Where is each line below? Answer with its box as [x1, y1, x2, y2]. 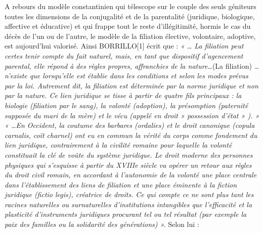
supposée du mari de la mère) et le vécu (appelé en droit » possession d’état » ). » [5, 110, 259, 120]
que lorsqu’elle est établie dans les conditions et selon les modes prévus [29, 70, 248, 81]
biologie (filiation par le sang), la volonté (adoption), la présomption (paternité [5, 100, 248, 110]
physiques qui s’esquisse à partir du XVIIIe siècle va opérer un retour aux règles [5, 159, 252, 170]
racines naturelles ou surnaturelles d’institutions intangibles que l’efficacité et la [5, 199, 252, 209]
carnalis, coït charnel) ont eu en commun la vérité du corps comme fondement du [5, 129, 257, 140]
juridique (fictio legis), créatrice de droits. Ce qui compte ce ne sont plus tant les [5, 189, 254, 200]
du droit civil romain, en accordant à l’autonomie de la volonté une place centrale [5, 169, 257, 180]
